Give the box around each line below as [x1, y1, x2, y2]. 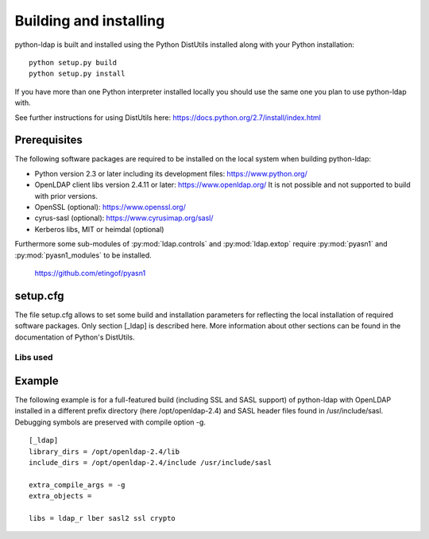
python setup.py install [29, 69, 126, 79]
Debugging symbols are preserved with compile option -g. [14, 417, 207, 427]
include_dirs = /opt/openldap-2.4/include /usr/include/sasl [29, 458, 272, 467]
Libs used [14, 352, 53, 363]
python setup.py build [29, 58, 118, 67]
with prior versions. [34, 191, 99, 200]
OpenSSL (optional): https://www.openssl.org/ [34, 202, 186, 211]
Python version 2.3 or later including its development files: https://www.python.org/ [34, 169, 307, 178]
